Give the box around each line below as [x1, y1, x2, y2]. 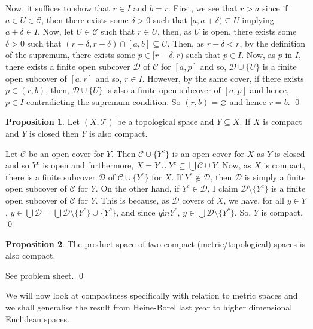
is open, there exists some [202, 25, 297, 38]
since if [262, 2, 288, 14]
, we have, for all [223, 193, 284, 206]
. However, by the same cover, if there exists [142, 72, 304, 84]
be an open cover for [28, 147, 104, 159]
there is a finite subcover [5, 170, 96, 183]
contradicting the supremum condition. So [26, 95, 181, 107]
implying [242, 13, 274, 26]
